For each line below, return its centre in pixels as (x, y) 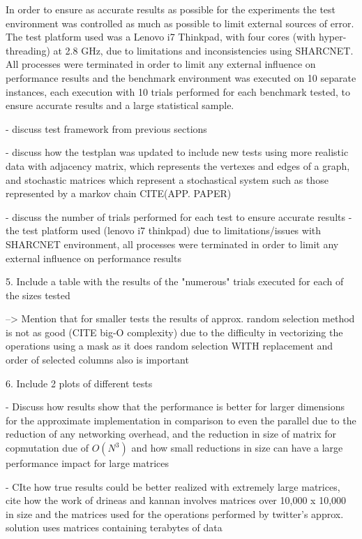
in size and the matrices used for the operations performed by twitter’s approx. (175, 513)
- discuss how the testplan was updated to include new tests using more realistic (177, 152)
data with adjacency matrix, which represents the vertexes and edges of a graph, (178, 165)
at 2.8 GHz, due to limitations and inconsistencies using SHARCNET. (203, 50)
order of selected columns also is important (97, 360)
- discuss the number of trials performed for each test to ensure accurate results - (179, 216)
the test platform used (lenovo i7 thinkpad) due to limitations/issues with (164, 230)
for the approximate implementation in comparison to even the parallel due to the (181, 420)
